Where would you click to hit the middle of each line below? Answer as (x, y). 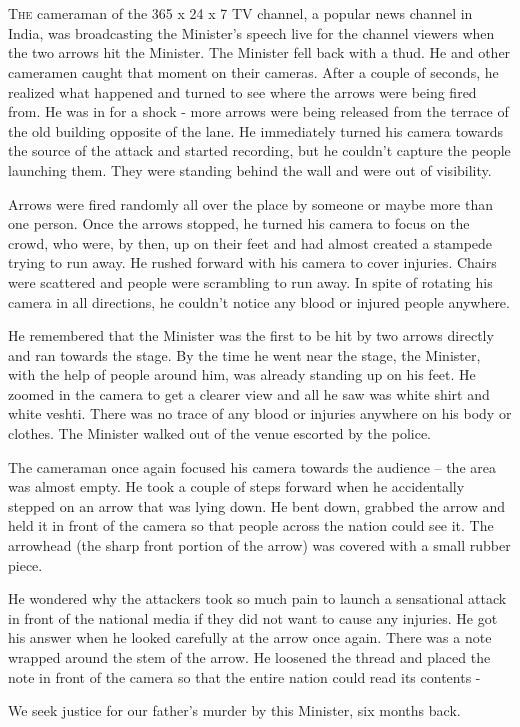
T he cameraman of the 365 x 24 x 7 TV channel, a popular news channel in (240, 13)
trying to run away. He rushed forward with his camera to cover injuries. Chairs (252, 262)
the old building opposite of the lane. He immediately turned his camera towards (256, 130)
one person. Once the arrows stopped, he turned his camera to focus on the (239, 223)
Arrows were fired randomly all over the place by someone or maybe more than (250, 203)
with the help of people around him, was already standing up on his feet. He (242, 374)
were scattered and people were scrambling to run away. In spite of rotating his (250, 281)
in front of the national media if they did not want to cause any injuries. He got (253, 617)
